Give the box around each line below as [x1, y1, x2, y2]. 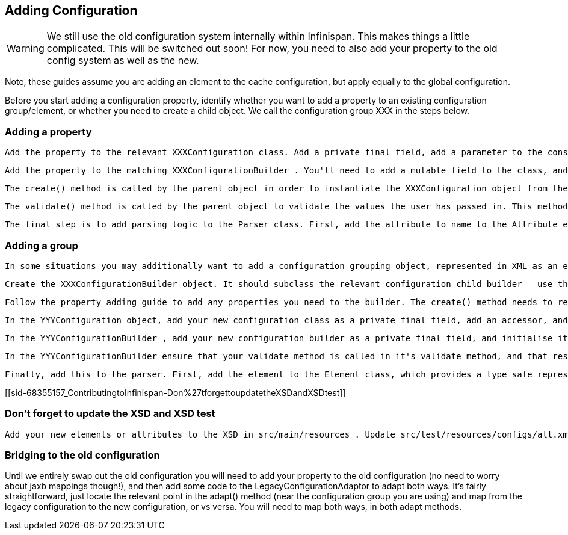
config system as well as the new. [46, 54, 199, 67]
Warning [7, 42, 45, 55]
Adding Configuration [5, 3, 138, 18]
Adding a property [5, 125, 92, 138]
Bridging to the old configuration [5, 449, 160, 462]
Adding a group [5, 239, 78, 252]
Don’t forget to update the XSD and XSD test [5, 407, 215, 420]
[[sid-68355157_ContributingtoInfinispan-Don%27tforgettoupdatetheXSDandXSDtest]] [5, 387, 346, 398]
